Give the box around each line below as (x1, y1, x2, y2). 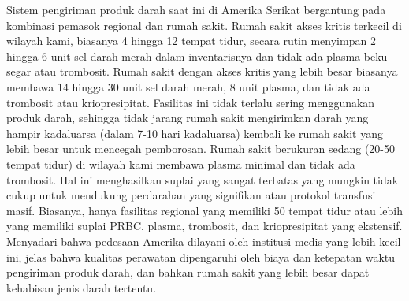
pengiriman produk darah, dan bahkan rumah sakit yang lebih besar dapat (6, 264, 370, 281)
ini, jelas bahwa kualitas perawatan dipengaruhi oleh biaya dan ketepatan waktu (6, 248, 396, 265)
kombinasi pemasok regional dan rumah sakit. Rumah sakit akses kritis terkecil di (6, 17, 402, 33)
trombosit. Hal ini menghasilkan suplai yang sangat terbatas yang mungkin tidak (6, 171, 399, 188)
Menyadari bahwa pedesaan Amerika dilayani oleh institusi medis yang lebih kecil (6, 232, 401, 249)
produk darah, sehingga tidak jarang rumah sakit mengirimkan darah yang (6, 110, 369, 126)
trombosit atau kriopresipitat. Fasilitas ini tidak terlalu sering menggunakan (6, 94, 375, 110)
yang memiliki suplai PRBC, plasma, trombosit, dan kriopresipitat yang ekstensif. (6, 217, 403, 234)
